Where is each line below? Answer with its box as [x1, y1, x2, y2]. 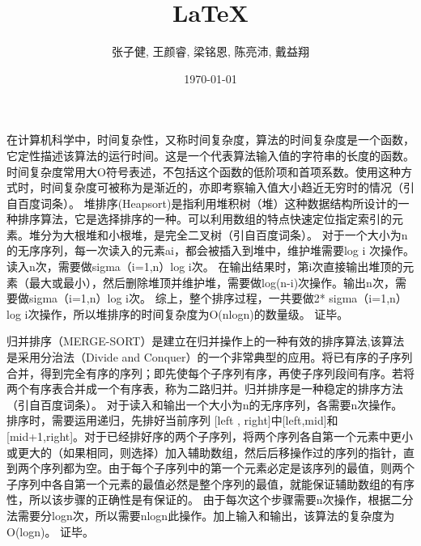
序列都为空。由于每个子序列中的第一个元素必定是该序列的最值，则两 [40, 459, 403, 476]
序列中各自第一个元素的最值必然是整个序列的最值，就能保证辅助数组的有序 [17, 475, 415, 492]
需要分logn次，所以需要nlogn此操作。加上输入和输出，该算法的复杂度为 [17, 506, 395, 523]
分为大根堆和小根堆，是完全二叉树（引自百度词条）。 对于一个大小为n [40, 226, 408, 243]
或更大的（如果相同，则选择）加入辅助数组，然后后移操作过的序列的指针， [6, 443, 403, 460]
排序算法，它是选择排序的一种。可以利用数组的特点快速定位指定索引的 [17, 210, 392, 227]
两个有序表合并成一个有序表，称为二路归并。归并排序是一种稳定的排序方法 [6, 380, 403, 397]
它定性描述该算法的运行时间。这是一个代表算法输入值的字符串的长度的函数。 [6, 146, 415, 163]
